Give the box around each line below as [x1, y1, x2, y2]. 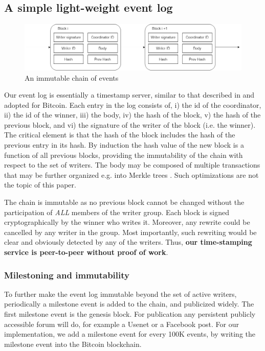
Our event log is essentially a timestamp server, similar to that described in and [4, 89, 255, 100]
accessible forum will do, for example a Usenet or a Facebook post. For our [4, 318, 239, 329]
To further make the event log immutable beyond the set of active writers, [4, 288, 237, 299]
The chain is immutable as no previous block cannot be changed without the [4, 197, 245, 207]
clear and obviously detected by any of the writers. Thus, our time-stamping [4, 237, 252, 247]
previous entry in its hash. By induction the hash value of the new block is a [4, 139, 244, 150]
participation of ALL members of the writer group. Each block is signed [4, 206, 230, 217]
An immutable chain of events [25, 72, 119, 83]
